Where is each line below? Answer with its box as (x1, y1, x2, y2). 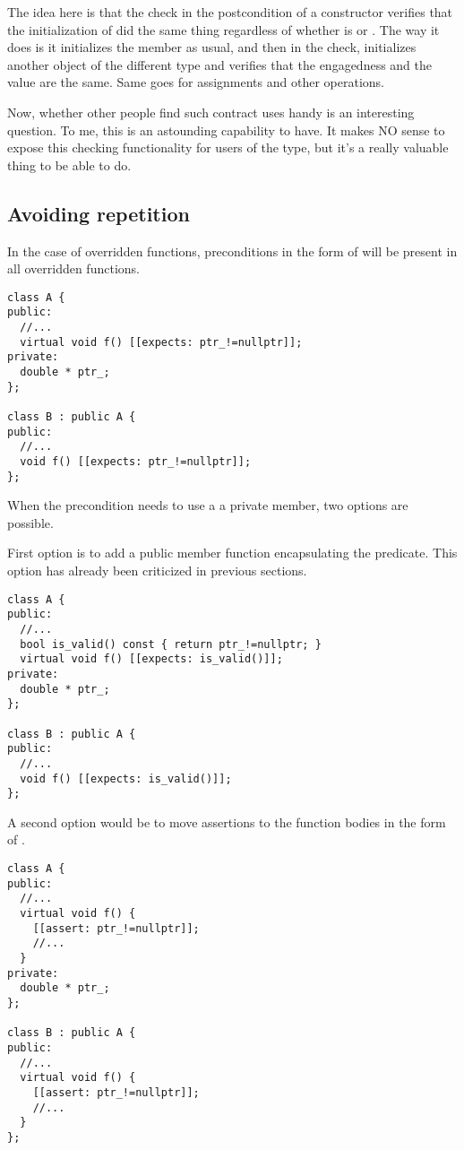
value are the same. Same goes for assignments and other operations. (7, 73, 384, 91)
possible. (7, 513, 54, 532)
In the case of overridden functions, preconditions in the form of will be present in (7, 241, 458, 260)
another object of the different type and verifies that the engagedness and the (7, 55, 433, 73)
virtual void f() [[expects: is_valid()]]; (20, 653, 283, 666)
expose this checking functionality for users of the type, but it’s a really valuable (7, 138, 449, 157)
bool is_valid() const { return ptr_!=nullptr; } (20, 637, 322, 651)
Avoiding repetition (7, 199, 190, 227)
